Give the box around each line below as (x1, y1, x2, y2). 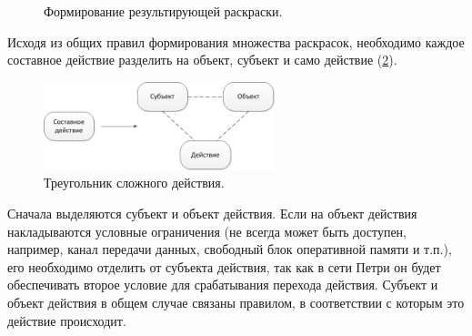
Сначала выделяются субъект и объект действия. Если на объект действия (7, 204, 417, 223)
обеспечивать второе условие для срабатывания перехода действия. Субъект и (7, 275, 438, 294)
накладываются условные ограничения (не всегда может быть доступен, (7, 221, 407, 240)
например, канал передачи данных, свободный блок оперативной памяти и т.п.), (7, 239, 452, 259)
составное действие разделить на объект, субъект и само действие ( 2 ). (7, 50, 397, 69)
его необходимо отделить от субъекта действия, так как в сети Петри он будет (7, 257, 441, 276)
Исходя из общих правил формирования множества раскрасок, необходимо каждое (7, 32, 465, 51)
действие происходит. (7, 311, 126, 330)
